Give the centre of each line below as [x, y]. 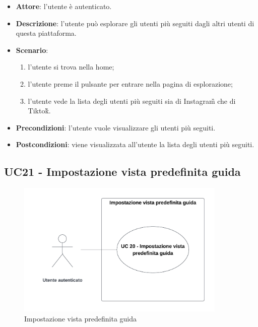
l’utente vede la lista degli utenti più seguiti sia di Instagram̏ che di [132, 101]
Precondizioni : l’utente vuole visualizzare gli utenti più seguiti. [116, 127]
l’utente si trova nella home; [71, 67]
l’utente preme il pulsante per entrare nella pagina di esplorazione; [130, 83]
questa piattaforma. [46, 33]
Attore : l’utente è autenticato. [64, 6]
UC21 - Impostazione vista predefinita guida [122, 172]
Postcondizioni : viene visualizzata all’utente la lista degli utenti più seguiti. [135, 144]
